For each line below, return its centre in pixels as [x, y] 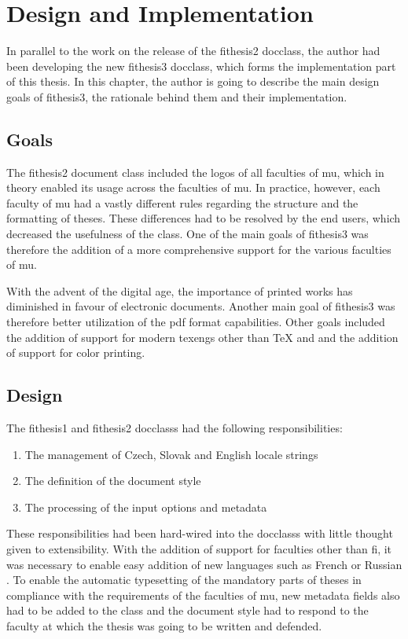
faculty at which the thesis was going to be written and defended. [164, 625]
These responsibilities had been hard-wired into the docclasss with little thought [200, 533]
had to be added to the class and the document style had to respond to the [187, 610]
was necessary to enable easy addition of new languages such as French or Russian [204, 564]
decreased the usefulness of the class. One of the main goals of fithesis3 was [187, 234]
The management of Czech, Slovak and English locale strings [171, 454]
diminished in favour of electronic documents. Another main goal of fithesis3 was [201, 306]
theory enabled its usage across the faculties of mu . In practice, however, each [193, 187]
